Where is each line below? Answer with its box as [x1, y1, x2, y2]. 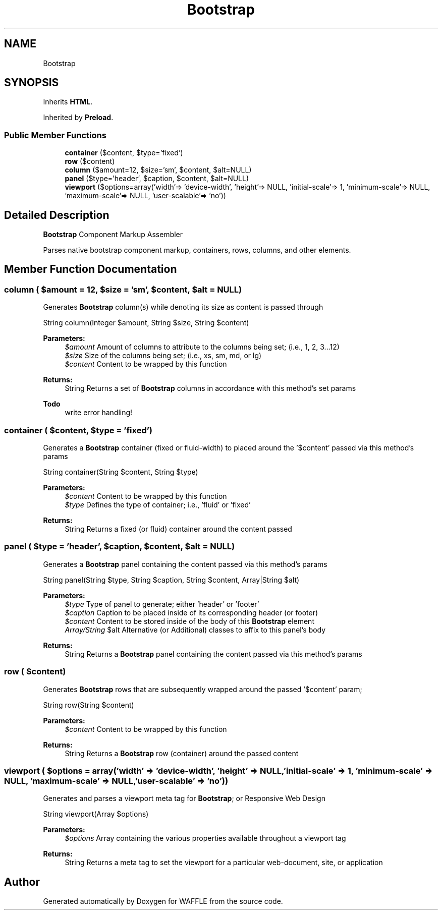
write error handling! [65, 408, 133, 417]
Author [4, 875, 40, 888]
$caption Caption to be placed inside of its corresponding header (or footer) [65, 608, 318, 617]
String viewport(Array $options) [43, 810, 149, 819]
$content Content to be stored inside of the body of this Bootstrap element [65, 616, 314, 625]
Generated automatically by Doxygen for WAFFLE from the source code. [43, 897, 283, 906]
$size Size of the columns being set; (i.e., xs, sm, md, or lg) [65, 351, 262, 360]
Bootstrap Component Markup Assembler [43, 230, 183, 239]
